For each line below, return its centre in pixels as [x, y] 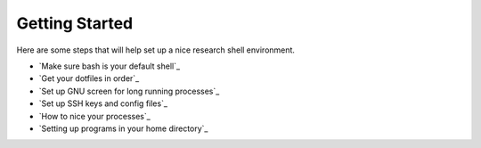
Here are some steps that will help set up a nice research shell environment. [156, 50]
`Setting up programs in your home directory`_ [123, 128]
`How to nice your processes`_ [94, 116]
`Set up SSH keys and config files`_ [103, 103]
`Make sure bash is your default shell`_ [110, 66]
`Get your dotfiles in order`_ [89, 78]
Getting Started [75, 23]
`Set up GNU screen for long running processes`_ [129, 91]
